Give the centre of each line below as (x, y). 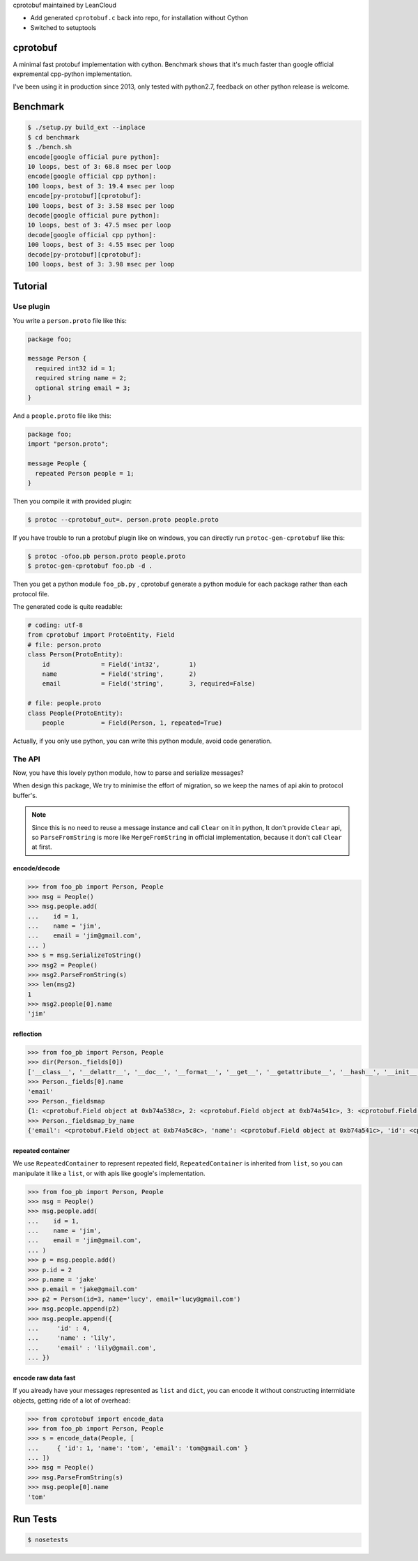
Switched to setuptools (63, 27)
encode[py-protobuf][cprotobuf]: (85, 196)
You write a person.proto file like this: (70, 320)
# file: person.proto (64, 644)
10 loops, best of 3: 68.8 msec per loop (99, 167)
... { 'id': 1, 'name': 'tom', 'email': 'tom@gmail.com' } (138, 1448)
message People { (57, 463)
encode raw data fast (44, 1378)
